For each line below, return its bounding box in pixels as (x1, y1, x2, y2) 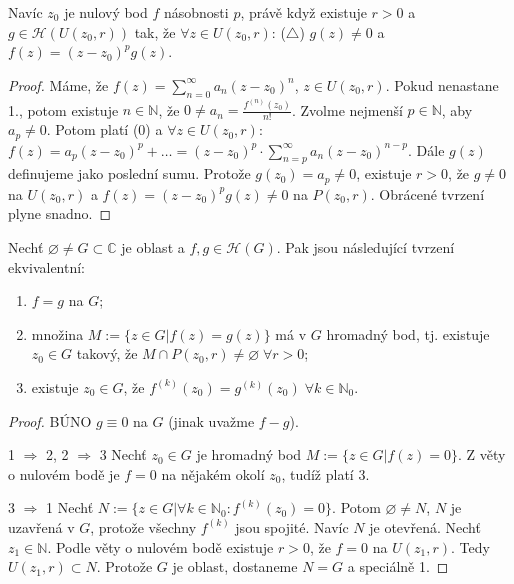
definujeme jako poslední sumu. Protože (8, 163, 251, 184)
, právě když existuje (240, 2, 367, 22)
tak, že (134, 21, 176, 42)
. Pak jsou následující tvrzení (276, 236, 455, 257)
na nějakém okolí (161, 463, 265, 484)
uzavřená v (8, 516, 75, 537)
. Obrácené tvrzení (370, 183, 485, 204)
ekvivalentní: (8, 256, 86, 277)
